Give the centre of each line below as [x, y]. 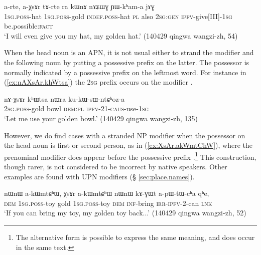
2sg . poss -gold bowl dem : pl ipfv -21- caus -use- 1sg [77, 108]
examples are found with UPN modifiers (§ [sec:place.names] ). [99, 176]
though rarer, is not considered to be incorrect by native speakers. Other [116, 166]
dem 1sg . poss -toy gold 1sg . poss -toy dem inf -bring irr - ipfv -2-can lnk [108, 203]
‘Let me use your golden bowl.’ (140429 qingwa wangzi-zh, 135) [101, 118]
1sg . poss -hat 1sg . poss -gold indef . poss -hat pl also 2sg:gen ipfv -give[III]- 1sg [118, 16]
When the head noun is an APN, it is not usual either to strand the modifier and [129, 52]
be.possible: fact [29, 26]
